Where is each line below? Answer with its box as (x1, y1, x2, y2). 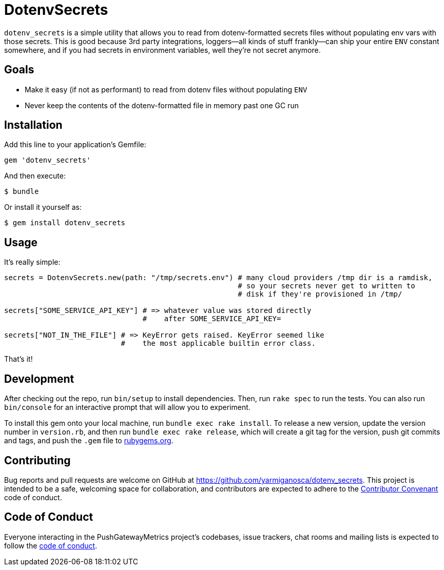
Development (4, 372, 74, 385)
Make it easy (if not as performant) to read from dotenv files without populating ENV (25, 85, 307, 94)
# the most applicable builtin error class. (121, 339, 316, 348)
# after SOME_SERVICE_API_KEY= (142, 315, 281, 323)
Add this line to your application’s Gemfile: (4, 140, 146, 149)
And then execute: (4, 171, 66, 181)
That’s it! (4, 355, 33, 364)
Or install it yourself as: (4, 203, 82, 212)
